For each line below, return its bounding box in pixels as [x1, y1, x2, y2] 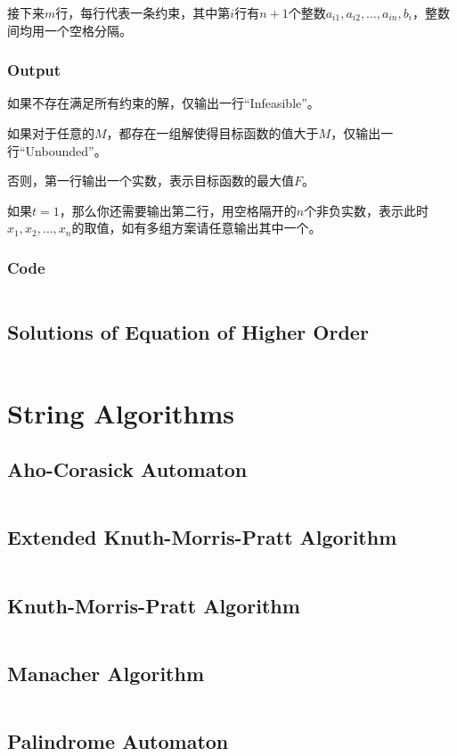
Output [7, 59, 61, 81]
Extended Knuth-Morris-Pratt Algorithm [7, 523, 397, 551]
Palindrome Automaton [7, 727, 229, 754]
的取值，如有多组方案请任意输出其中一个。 [71, 218, 322, 237]
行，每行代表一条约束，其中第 [55, 4, 231, 21]
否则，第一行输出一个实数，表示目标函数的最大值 [7, 171, 294, 190]
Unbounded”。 [25, 141, 107, 160]
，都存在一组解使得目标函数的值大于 [106, 124, 319, 142]
